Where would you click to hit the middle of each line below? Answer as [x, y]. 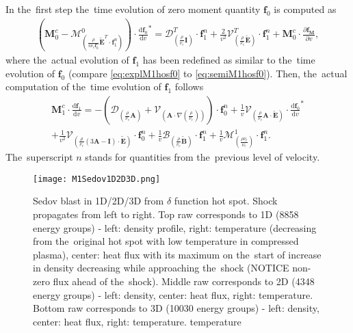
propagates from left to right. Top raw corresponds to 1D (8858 [166, 214]
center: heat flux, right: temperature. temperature [137, 321]
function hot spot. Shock [226, 201]
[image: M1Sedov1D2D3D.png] [97, 179]
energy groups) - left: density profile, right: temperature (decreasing [175, 227]
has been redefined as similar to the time [229, 60]
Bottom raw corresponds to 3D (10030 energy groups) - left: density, [176, 308]
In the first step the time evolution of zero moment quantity [133, 9]
